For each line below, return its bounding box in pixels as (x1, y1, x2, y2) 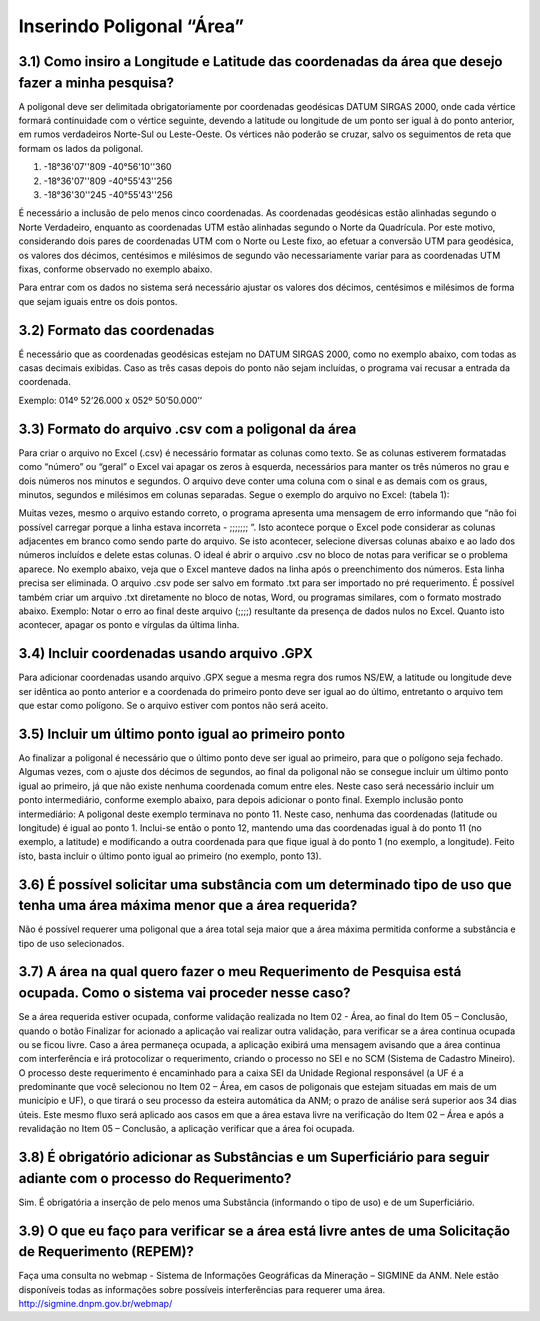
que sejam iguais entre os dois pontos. (18, 295, 178, 307)
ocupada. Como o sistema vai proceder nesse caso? (18, 985, 351, 1002)
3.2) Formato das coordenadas (18, 321, 215, 339)
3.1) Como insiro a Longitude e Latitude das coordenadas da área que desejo (18, 53, 503, 70)
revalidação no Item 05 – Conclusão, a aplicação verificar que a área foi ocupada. (18, 1123, 355, 1135)
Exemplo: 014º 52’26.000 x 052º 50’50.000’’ (18, 394, 203, 406)
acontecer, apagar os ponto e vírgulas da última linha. (18, 619, 240, 631)
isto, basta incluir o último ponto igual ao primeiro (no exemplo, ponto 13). (18, 850, 322, 862)
